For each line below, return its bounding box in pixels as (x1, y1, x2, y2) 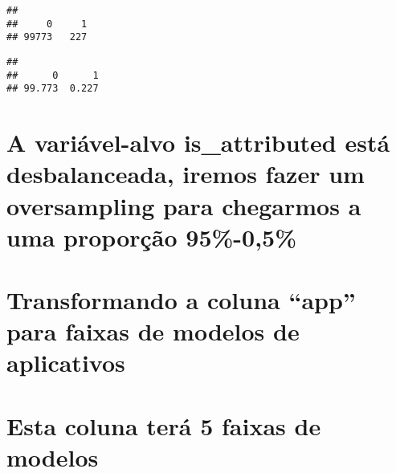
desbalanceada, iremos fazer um (6, 157, 365, 190)
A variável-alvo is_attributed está (6, 126, 390, 159)
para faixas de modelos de (6, 315, 300, 348)
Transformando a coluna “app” (6, 283, 356, 316)
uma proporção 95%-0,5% (6, 220, 297, 253)
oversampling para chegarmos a (6, 189, 361, 222)
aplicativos (6, 346, 125, 379)
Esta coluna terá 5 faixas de (6, 409, 321, 442)
